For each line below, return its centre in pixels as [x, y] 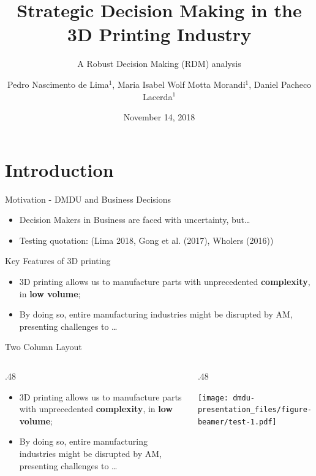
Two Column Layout [43, 347]
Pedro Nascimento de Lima [58, 84]
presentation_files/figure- [255, 410]
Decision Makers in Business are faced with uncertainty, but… [135, 220]
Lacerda [157, 96]
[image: [213, 398]
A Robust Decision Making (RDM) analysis [159, 64]
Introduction [59, 169]
